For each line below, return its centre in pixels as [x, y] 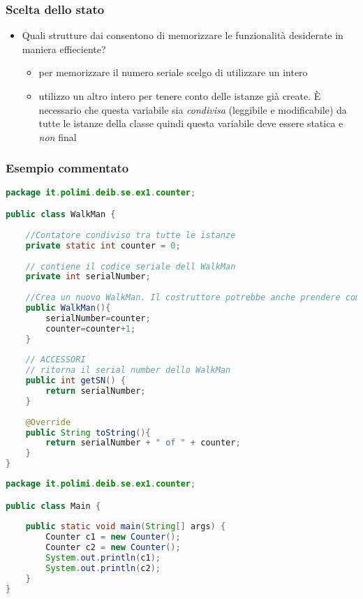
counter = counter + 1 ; [91, 328]
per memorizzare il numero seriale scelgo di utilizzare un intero [173, 72]
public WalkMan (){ [68, 308]
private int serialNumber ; [88, 277]
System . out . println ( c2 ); [103, 568]
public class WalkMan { [61, 215]
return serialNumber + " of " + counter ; [143, 443]
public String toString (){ [88, 432]
